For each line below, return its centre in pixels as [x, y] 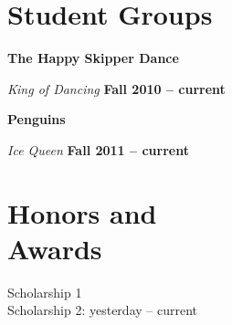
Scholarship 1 [45, 292]
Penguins [37, 119]
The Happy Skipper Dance [93, 58]
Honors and [82, 212]
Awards [55, 248]
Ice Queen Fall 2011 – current [98, 149]
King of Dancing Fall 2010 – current [116, 88]
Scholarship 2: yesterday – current [102, 310]
